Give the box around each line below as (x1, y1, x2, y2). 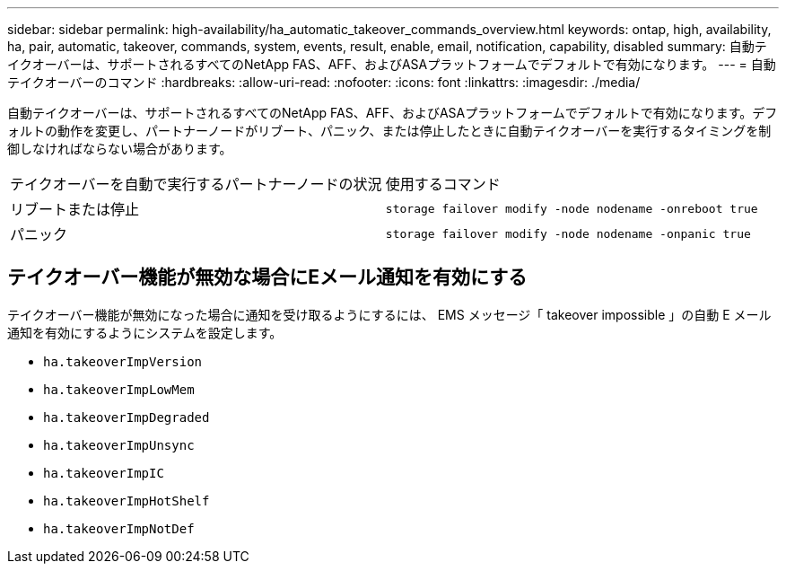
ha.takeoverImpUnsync (43, 437, 195, 452)
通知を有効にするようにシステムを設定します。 (7, 324, 283, 340)
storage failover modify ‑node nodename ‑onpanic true (385, 226, 751, 241)
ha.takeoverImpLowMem (43, 382, 195, 397)
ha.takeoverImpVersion (43, 354, 203, 369)
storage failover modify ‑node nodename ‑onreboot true (385, 201, 758, 215)
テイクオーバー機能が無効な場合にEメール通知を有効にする (7, 266, 528, 289)
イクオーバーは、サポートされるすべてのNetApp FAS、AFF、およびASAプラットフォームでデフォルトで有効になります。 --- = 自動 (7, 57, 776, 72)
